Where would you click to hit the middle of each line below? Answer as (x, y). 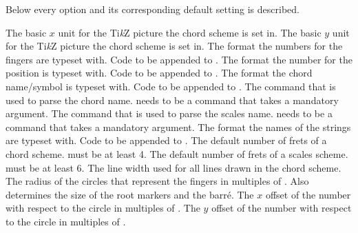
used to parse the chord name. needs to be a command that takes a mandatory (172, 100)
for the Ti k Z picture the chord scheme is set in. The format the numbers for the (174, 46)
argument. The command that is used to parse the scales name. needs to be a (169, 113)
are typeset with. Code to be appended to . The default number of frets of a (166, 140)
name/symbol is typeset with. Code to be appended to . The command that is (171, 86)
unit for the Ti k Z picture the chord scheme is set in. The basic (190, 32)
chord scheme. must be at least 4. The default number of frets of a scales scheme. (177, 153)
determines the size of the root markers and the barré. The (130, 194)
